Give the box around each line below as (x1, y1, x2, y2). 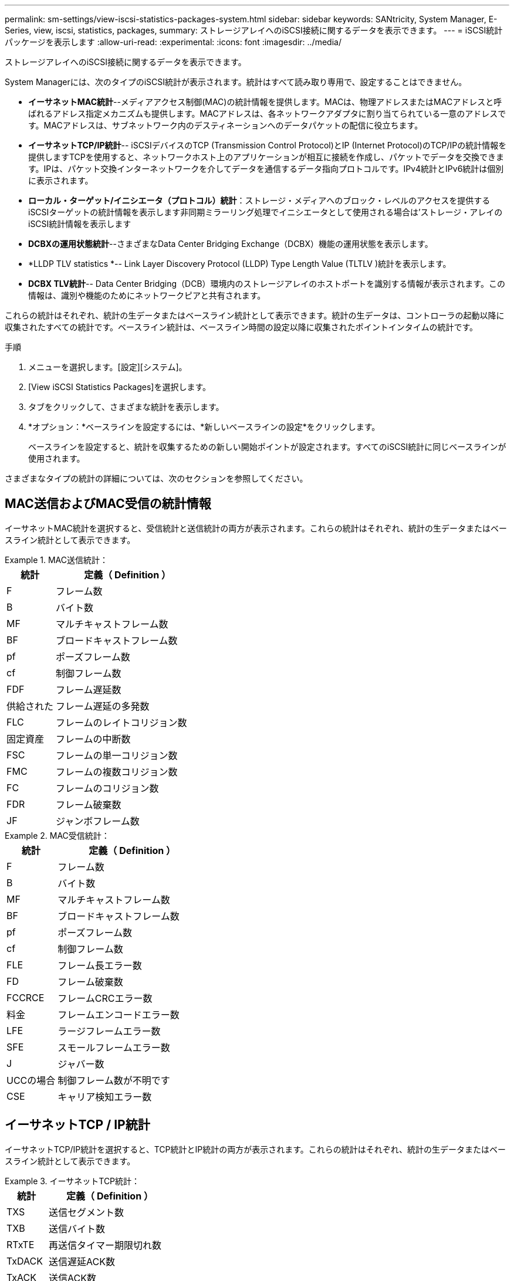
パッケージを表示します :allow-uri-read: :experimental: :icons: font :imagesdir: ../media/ (5, 37, 341, 47)
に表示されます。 (28, 175, 93, 185)
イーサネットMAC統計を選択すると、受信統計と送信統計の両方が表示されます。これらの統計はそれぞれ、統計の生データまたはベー (5, 523, 507, 533)
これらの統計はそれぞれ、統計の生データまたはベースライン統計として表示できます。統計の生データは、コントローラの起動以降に (5, 310, 505, 320)
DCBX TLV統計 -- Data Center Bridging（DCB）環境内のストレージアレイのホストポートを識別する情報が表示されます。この (28, 279, 505, 289)
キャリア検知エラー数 (58, 1090, 152, 1103)
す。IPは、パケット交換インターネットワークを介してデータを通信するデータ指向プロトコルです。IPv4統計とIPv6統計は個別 (28, 164, 504, 174)
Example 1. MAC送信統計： (5, 554, 108, 565)
